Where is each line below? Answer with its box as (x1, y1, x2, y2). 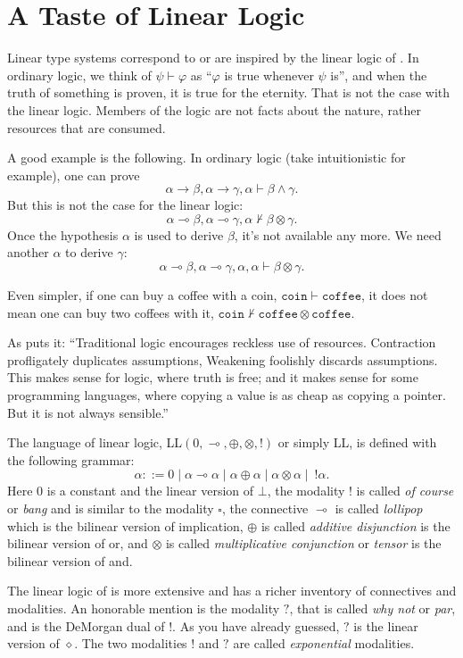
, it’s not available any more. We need (234, 225, 442, 244)
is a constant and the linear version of (46, 481, 254, 500)
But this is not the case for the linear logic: (7, 196, 244, 214)
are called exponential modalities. (233, 634, 415, 653)
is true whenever (224, 65, 314, 84)
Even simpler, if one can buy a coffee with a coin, (7, 286, 277, 304)
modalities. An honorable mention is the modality (7, 598, 280, 617)
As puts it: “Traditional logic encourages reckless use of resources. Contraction (7, 333, 436, 352)
